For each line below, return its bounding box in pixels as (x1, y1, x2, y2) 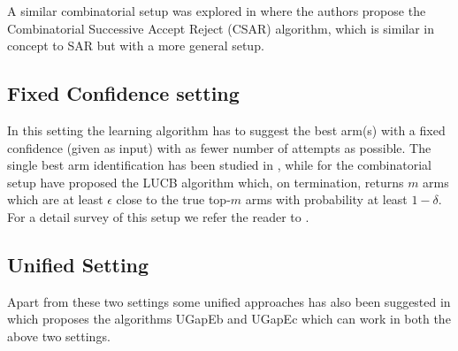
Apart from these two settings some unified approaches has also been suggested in (7, 292, 451, 310)
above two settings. (7, 326, 111, 345)
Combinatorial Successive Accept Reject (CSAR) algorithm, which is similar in (7, 19, 434, 37)
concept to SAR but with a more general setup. (7, 36, 264, 55)
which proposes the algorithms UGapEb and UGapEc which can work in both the (7, 309, 451, 328)
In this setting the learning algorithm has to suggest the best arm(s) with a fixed (7, 120, 446, 139)
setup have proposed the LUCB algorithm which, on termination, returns (7, 172, 404, 191)
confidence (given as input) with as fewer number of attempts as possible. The (7, 138, 431, 156)
